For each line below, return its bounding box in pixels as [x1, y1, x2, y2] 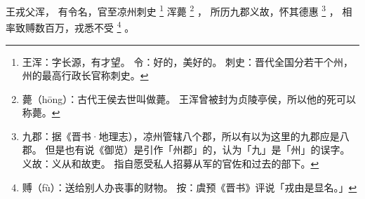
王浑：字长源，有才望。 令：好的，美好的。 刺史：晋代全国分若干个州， [22, 54, 354, 69]
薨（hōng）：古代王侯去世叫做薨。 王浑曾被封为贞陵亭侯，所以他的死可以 [22, 91, 357, 106]
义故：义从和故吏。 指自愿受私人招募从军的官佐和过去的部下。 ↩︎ [22, 156, 319, 171]
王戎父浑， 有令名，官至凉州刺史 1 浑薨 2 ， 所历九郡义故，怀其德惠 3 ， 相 [6, 2, 352, 18]
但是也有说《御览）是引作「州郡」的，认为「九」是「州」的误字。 [45, 142, 350, 157]
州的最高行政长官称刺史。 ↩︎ [22, 68, 149, 83]
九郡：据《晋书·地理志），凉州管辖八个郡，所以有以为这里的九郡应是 [22, 128, 340, 143]
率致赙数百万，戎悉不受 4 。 [6, 18, 135, 34]
